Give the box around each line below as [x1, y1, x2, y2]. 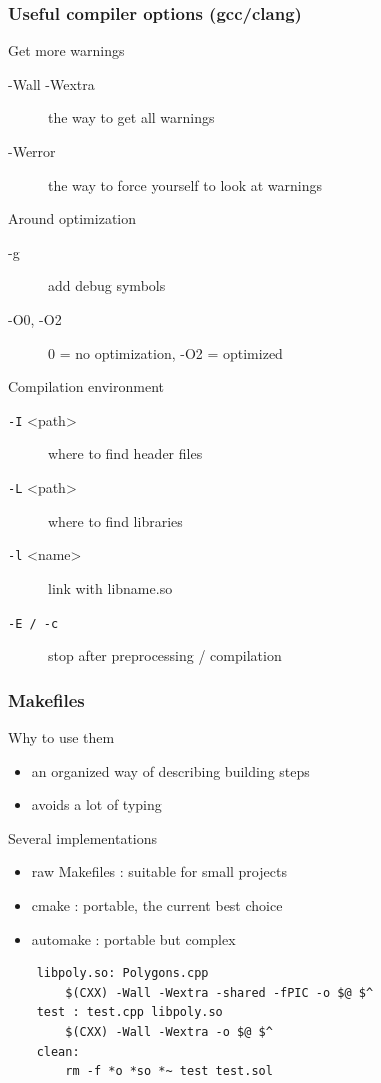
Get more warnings [8, 40, 125, 61]
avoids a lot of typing [31, 794, 162, 815]
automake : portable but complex [31, 928, 236, 949]
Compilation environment [8, 376, 165, 397]
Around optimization [8, 208, 137, 229]
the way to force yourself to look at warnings [48, 174, 323, 195]
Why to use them [8, 726, 115, 747]
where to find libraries [48, 510, 183, 531]
